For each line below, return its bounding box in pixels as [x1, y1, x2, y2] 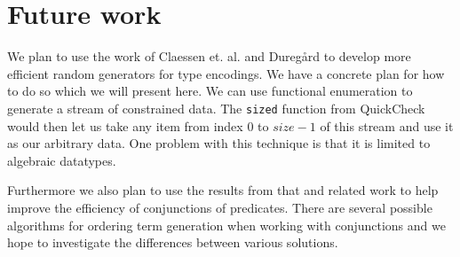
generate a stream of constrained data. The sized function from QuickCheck [7, 98, 425, 117]
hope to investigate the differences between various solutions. [7, 233, 338, 252]
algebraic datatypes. [7, 151, 116, 169]
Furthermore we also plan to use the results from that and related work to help [7, 181, 439, 199]
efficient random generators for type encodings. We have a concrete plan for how [7, 64, 445, 82]
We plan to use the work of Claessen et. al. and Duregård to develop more [7, 47, 411, 66]
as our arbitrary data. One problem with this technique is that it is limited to [7, 134, 431, 152]
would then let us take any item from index [7, 116, 243, 135]
